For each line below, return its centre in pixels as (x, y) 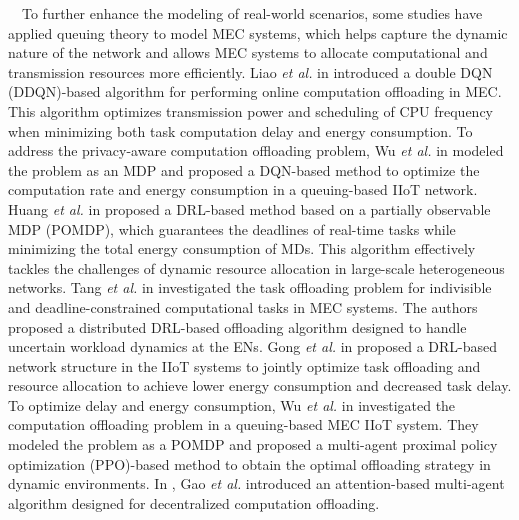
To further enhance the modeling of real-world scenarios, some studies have (252, 13)
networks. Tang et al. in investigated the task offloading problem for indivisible (250, 287)
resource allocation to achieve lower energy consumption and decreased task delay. (260, 385)
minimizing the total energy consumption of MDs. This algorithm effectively (242, 248)
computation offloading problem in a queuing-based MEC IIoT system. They (243, 424)
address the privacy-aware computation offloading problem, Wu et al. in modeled (256, 150)
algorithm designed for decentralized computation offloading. (194, 502)
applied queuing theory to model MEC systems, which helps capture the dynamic (258, 32)
